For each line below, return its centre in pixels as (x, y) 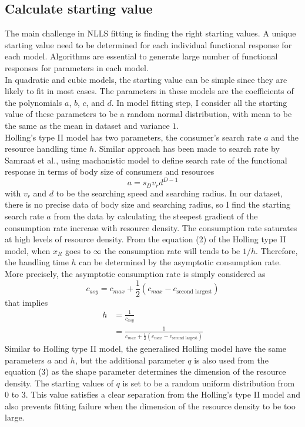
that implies (26, 302)
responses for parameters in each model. (77, 67)
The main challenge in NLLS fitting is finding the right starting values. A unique (150, 33)
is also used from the (231, 360)
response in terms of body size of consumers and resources (110, 171)
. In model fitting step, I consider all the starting (199, 102)
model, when (28, 250)
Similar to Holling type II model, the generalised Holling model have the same (145, 348)
